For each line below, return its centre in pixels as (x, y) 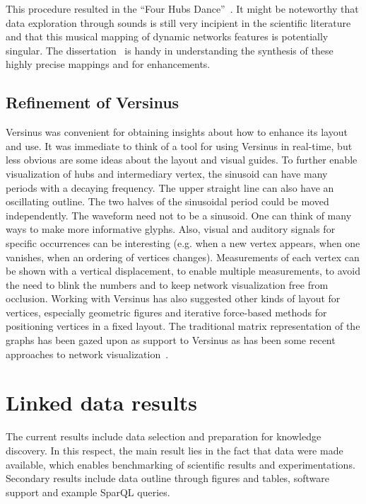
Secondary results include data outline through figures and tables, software (167, 478)
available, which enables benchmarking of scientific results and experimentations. (181, 464)
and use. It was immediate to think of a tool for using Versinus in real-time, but (179, 145)
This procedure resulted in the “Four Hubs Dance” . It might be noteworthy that (182, 8)
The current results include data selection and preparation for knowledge (164, 436)
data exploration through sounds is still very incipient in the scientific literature (178, 22)
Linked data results (101, 402)
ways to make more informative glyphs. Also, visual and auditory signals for (171, 229)
